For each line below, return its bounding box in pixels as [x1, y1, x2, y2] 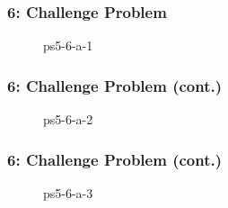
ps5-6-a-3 [43, 183, 93, 202]
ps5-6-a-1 [43, 36, 93, 55]
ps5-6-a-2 [43, 110, 93, 129]
